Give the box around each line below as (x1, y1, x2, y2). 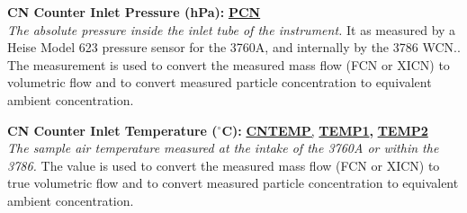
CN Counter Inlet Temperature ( (7, 120, 218, 139)
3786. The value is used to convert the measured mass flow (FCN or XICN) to (7, 155, 440, 174)
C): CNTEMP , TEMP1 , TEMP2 (221, 120, 428, 139)
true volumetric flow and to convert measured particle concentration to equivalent (7, 173, 459, 192)
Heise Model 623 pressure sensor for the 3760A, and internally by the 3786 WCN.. (7, 38, 461, 57)
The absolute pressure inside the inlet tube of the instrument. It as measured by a (7, 20, 456, 39)
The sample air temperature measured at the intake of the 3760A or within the (7, 138, 439, 157)
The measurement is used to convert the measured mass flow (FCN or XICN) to (7, 55, 450, 74)
